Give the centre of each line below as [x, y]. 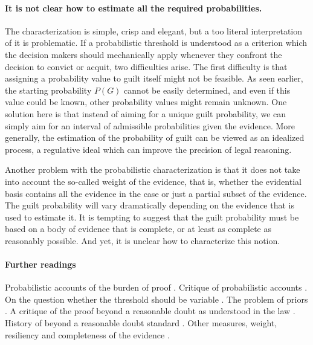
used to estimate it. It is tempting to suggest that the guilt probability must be [152, 217]
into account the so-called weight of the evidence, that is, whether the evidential [153, 181]
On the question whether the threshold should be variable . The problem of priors [156, 299]
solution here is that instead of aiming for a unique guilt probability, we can [146, 113]
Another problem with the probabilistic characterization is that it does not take [153, 169]
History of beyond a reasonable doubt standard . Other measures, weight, [141, 323]
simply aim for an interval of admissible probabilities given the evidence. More [150, 125]
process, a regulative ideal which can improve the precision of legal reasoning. [148, 149]
